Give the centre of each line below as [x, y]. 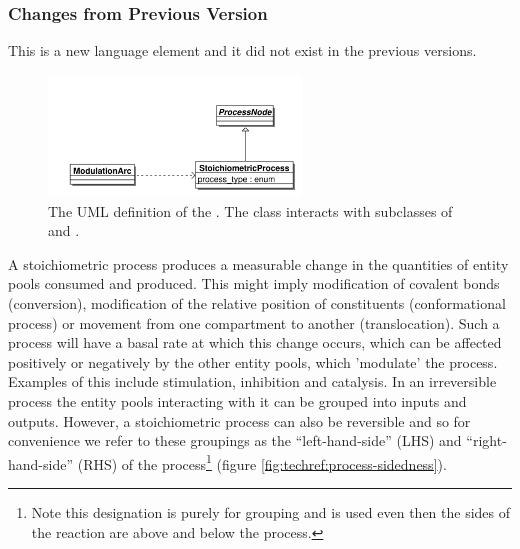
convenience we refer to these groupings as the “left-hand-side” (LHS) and [235, 440]
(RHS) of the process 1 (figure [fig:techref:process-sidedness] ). [262, 462]
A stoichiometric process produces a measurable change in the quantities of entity [258, 263]
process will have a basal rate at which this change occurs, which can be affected [255, 342]
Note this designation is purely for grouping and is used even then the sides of [271, 511]
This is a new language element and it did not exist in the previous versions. [242, 50]
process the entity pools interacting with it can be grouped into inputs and [237, 400]
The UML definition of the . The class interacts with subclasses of [250, 210]
